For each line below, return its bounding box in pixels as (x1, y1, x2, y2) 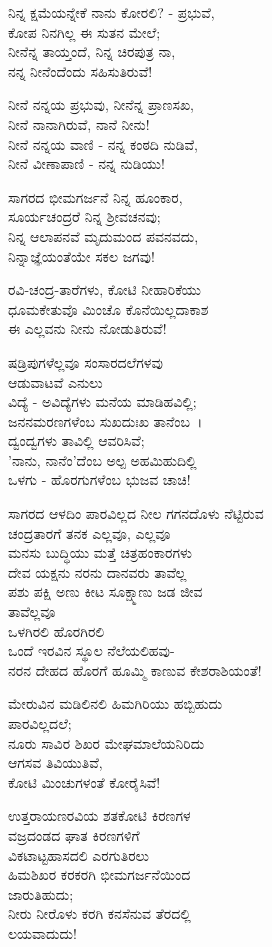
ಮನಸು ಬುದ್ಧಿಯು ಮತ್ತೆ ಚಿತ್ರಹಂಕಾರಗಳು (8, 542, 193, 563)
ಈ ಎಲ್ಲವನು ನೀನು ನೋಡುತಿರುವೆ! (8, 318, 167, 339)
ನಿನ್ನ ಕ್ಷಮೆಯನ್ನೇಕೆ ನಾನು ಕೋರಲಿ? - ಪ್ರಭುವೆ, (8, 2, 215, 22)
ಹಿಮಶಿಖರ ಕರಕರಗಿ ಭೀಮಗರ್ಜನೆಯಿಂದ (8, 864, 191, 885)
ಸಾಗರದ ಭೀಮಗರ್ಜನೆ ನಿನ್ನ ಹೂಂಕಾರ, (8, 186, 183, 207)
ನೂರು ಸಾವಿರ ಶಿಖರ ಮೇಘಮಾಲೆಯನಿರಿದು (8, 732, 205, 753)
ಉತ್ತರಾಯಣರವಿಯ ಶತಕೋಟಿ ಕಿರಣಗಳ (8, 805, 191, 826)
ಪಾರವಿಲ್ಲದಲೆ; (8, 713, 72, 733)
